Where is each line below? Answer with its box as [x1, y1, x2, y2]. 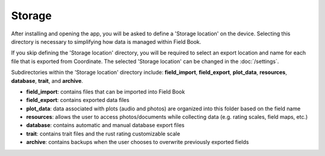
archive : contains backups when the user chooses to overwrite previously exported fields [26, 139, 249, 146]
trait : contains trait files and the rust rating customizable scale [26, 130, 181, 137]
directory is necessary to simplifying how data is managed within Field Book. [11, 38, 202, 45]
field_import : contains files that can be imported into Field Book [26, 88, 185, 95]
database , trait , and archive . [11, 77, 84, 84]
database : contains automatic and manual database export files [26, 122, 185, 129]
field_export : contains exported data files [26, 97, 129, 104]
